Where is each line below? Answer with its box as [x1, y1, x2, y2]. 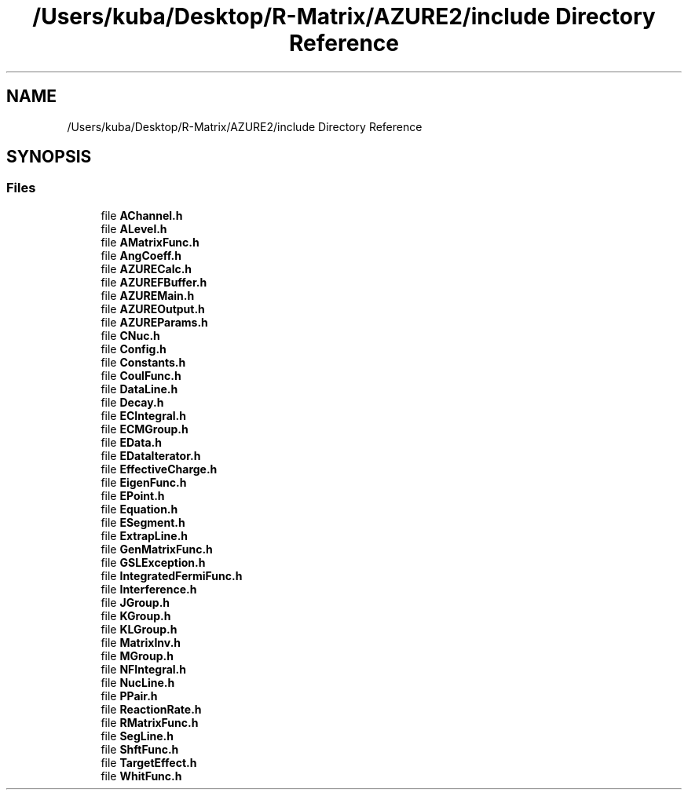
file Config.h [101, 341, 167, 356]
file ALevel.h [101, 221, 167, 236]
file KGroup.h [101, 608, 171, 623]
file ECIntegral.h [101, 408, 186, 422]
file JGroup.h [101, 595, 170, 609]
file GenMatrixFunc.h [101, 542, 213, 556]
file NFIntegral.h [101, 662, 186, 676]
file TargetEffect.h [101, 755, 197, 769]
